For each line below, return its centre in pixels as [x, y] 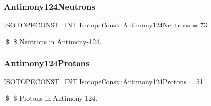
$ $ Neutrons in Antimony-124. [53, 41]
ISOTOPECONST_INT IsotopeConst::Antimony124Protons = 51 [104, 81]
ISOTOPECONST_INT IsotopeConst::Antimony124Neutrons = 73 [105, 25]
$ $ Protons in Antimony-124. [52, 98]
